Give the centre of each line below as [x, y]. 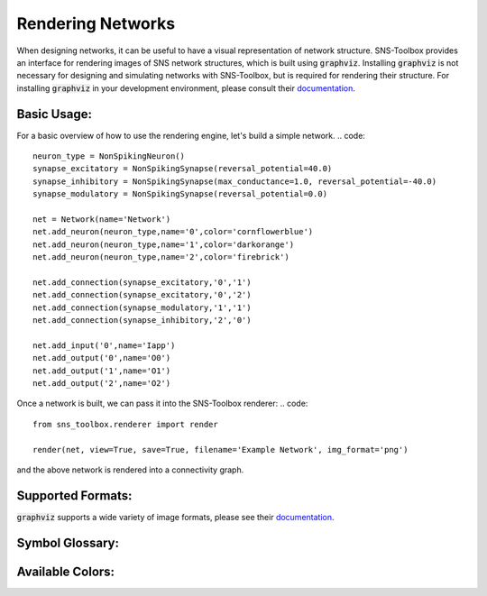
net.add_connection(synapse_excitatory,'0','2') [142, 295]
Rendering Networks [96, 23]
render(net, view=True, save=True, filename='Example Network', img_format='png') [221, 449]
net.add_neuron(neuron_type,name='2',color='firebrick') [161, 257]
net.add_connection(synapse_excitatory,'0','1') [142, 282]
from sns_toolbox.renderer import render [125, 424]
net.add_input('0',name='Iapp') [104, 345]
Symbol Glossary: [68, 542]
